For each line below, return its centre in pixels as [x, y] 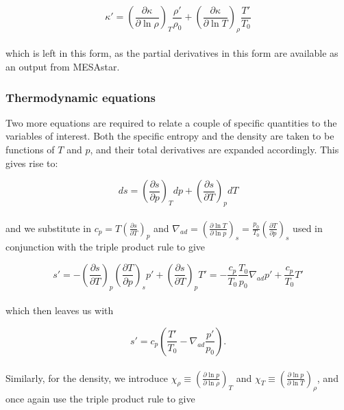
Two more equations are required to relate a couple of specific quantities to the [171, 122]
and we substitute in [48, 228]
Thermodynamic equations [81, 97]
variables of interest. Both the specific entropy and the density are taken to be [170, 136]
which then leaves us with [60, 310]
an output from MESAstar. [63, 66]
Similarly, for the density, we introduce [87, 377]
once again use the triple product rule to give [100, 399]
